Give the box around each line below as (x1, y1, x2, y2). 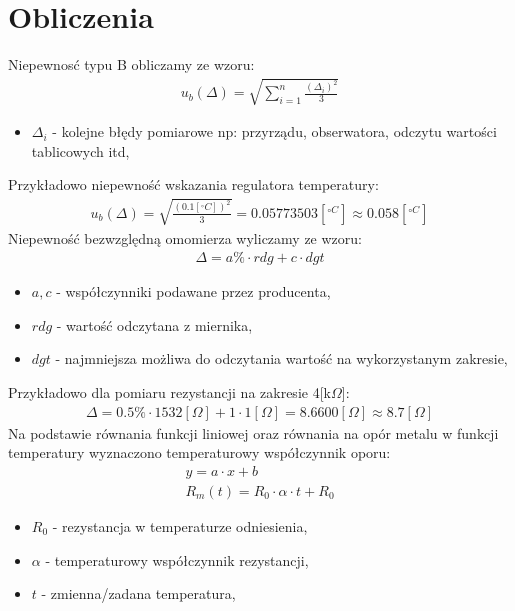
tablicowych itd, (31, 140, 130, 161)
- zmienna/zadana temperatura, (41, 583, 236, 604)
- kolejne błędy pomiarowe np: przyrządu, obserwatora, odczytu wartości (52, 121, 497, 142)
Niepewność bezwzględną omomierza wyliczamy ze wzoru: (8, 227, 362, 248)
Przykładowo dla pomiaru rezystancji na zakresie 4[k (8, 382, 331, 403)
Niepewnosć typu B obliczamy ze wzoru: (8, 54, 255, 75)
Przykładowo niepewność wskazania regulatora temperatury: (8, 174, 379, 195)
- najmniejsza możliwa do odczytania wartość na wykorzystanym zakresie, (55, 348, 508, 369)
